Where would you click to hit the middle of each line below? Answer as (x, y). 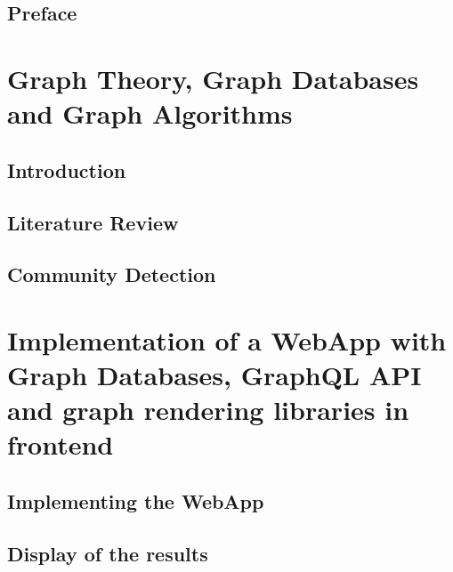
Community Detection (112, 274)
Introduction (67, 169)
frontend (61, 444)
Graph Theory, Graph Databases (213, 78)
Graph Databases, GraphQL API (214, 375)
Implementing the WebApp (136, 501)
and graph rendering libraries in (208, 410)
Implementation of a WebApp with (227, 339)
